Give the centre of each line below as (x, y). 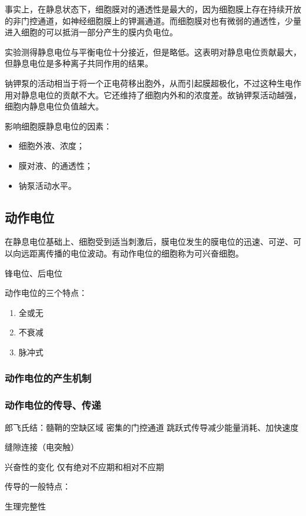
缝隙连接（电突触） (42, 447)
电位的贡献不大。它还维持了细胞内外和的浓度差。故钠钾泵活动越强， (169, 94)
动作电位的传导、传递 (53, 405)
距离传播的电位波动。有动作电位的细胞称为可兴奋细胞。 (136, 253)
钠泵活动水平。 (47, 185)
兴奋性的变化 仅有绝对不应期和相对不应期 (84, 466)
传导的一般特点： (38, 486)
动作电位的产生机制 (48, 378)
